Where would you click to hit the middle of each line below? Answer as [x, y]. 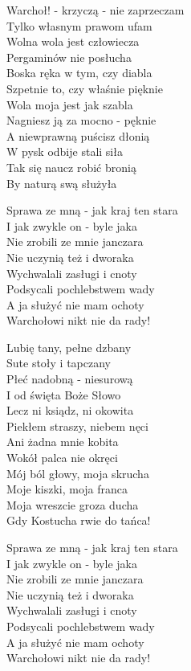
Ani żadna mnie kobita [63, 442]
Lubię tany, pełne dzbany [69, 347]
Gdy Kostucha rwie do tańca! [79, 520]
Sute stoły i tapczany [59, 363]
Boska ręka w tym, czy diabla [79, 73]
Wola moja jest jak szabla [70, 104]
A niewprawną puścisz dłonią [78, 135]
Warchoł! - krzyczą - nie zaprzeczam [95, 10]
